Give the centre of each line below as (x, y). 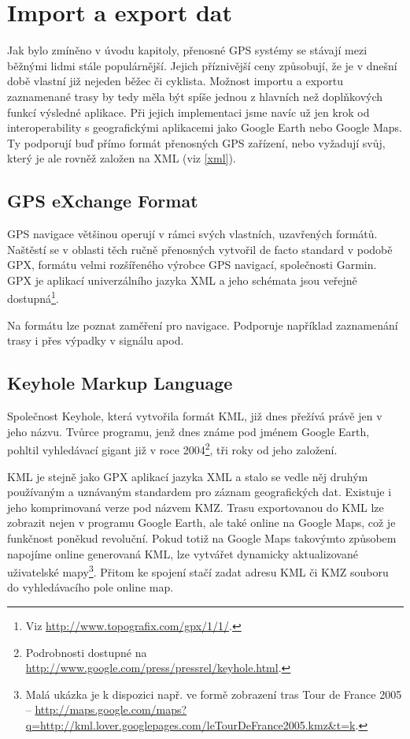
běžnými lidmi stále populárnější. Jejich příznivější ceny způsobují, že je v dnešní (202, 65)
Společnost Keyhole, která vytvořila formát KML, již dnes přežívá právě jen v (195, 416)
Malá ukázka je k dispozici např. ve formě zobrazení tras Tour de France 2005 (214, 694)
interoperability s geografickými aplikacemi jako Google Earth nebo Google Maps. (205, 127)
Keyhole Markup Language (120, 383)
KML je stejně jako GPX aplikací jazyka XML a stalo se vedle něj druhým (188, 476)
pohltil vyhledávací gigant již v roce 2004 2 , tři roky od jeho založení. (172, 448)
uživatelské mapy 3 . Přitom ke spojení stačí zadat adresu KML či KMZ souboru (198, 571)
